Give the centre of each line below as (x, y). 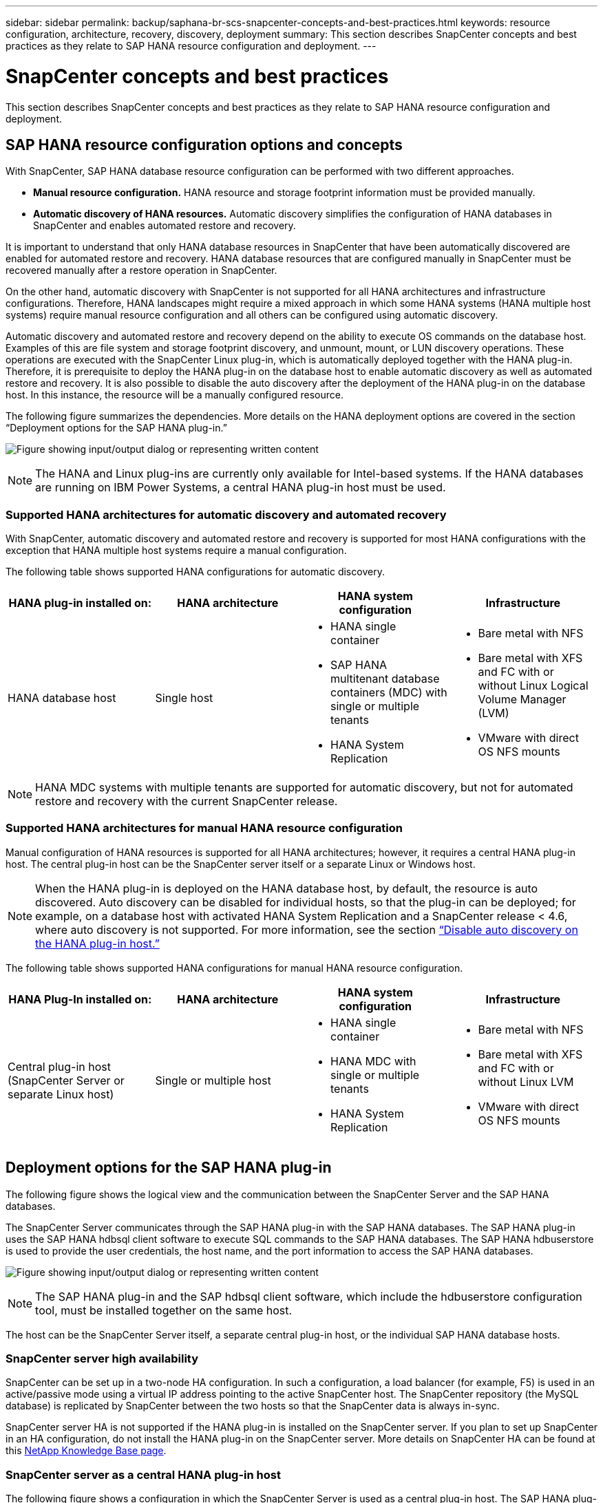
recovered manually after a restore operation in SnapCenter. (141, 270)
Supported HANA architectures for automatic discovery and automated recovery (226, 514)
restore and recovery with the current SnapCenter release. (187, 801)
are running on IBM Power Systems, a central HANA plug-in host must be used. (241, 488)
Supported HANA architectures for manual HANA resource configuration (204, 828)
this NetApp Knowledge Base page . (86, 1451)
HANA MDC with (373, 1061)
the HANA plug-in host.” (97, 943)
